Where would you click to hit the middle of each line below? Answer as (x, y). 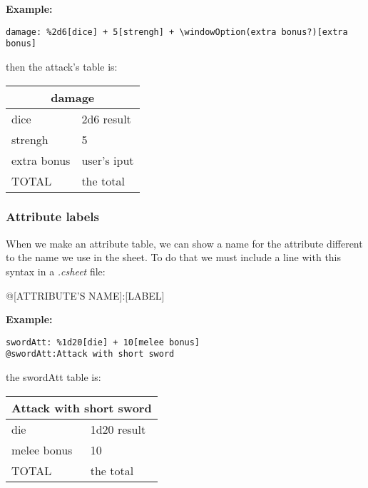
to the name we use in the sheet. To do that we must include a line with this (174, 257)
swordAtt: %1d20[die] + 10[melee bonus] (103, 342)
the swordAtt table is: (53, 377)
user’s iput (108, 160)
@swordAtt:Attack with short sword (90, 354)
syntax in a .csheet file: (56, 271)
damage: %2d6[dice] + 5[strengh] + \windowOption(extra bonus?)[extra (177, 32)
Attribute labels (53, 217)
